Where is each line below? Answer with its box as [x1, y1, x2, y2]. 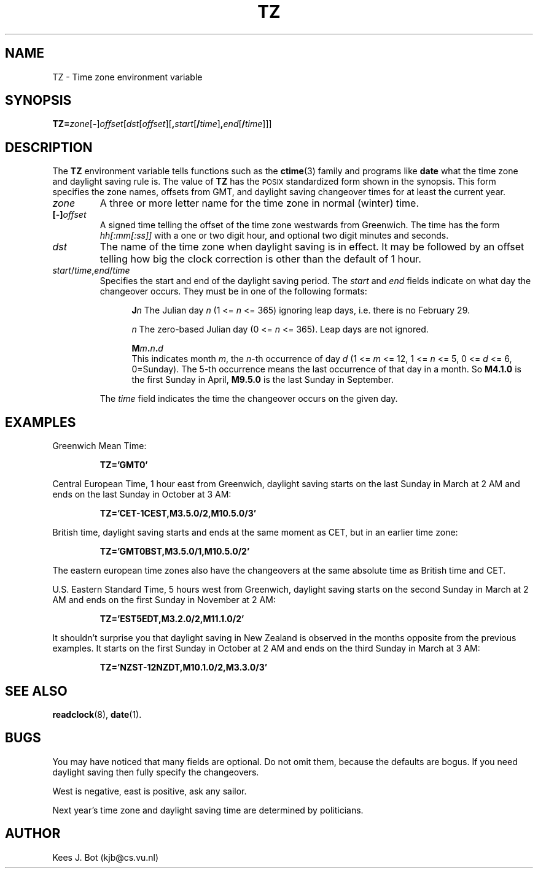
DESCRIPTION [5, 139, 93, 155]
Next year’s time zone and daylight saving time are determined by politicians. [52, 804, 364, 815]
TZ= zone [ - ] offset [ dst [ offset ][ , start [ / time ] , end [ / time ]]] [52, 118, 272, 129]
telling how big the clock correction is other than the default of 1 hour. [99, 253, 421, 266]
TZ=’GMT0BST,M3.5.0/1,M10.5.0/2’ [99, 546, 250, 557]
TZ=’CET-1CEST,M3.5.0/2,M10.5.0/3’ [99, 508, 257, 519]
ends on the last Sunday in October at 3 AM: [52, 489, 232, 500]
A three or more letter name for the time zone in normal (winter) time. [99, 197, 419, 210]
